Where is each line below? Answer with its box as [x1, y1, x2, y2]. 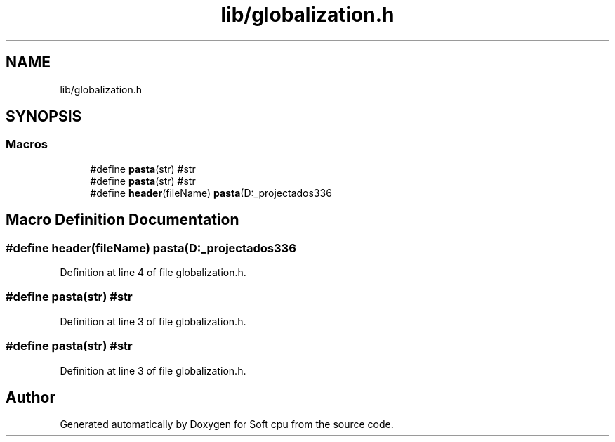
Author [6, 388, 55, 406]
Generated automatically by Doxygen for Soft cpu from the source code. [60, 418, 394, 431]
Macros [6, 137, 48, 152]
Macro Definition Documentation [6, 211, 239, 229]
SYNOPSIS [6, 108, 82, 126]
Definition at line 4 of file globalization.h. [60, 266, 246, 279]
